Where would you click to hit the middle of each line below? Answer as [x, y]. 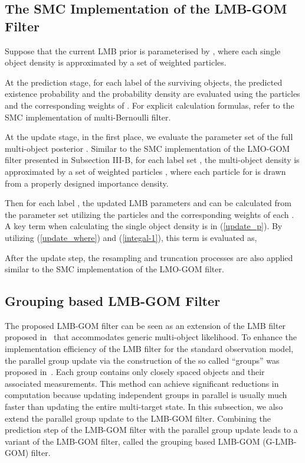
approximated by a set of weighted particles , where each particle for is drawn [145, 171]
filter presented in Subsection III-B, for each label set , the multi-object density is [152, 160]
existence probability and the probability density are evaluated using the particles [152, 94]
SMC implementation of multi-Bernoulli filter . [88, 117]
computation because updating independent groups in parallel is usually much [146, 395]
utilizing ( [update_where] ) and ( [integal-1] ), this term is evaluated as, [131, 237]
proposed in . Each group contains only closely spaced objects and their [135, 372]
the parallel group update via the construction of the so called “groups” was [142, 360]
